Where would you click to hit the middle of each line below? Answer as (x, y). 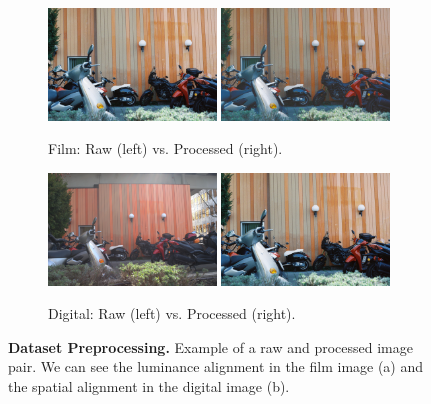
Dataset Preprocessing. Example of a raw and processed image (210, 346)
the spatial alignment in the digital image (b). (149, 386)
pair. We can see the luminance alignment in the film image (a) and (216, 366)
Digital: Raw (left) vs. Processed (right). (172, 313)
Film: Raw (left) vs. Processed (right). (165, 148)
